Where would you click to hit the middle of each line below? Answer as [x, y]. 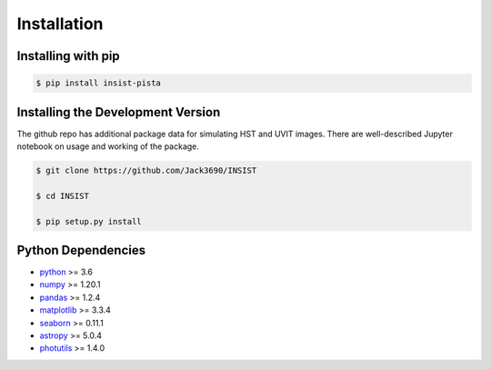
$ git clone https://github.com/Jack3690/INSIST [146, 171]
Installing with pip [68, 56]
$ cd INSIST [63, 196]
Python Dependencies [81, 250]
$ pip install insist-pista [98, 83]
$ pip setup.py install [89, 221]
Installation [60, 24]
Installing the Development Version [119, 112]
